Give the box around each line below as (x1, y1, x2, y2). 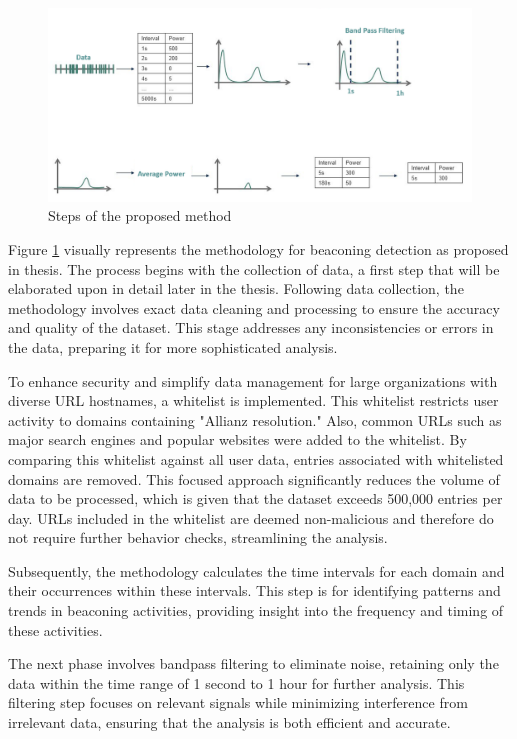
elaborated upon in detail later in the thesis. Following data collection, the (8, 278, 464, 299)
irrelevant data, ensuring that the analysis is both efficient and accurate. (8, 712, 451, 733)
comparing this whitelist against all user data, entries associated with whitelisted (8, 448, 504, 469)
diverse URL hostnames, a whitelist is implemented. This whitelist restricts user (8, 390, 499, 411)
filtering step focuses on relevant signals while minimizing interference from (8, 692, 468, 713)
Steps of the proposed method (48, 205, 232, 226)
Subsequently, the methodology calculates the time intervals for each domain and (8, 560, 505, 581)
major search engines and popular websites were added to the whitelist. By (8, 429, 467, 450)
